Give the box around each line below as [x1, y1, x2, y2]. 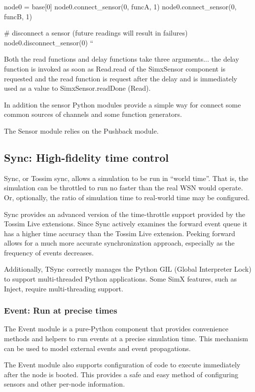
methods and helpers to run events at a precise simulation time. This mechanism [4, 333, 248, 344]
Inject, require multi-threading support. [4, 283, 123, 293]
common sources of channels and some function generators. [4, 109, 182, 119]
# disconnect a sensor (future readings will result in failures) [4, 28, 188, 38]
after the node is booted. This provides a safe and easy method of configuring [4, 369, 238, 379]
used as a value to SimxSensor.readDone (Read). [4, 83, 151, 93]
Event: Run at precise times [4, 304, 117, 317]
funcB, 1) [4, 11, 32, 21]
